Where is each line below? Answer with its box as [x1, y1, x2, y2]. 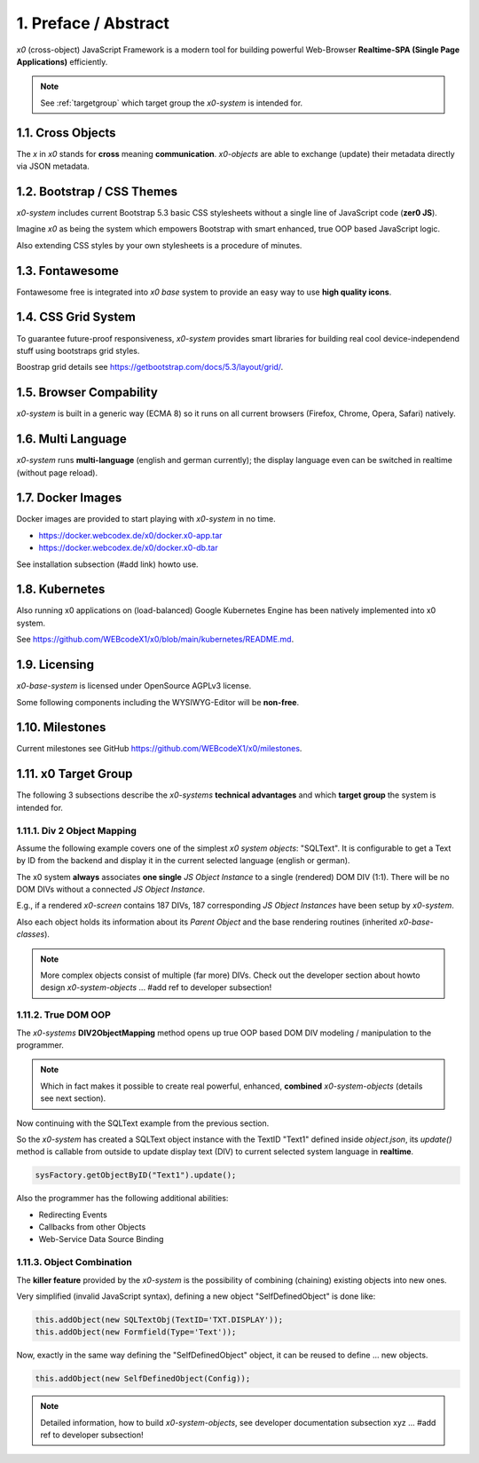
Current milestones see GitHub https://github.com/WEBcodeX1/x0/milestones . [16, 743, 302, 754]
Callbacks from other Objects [38, 1222, 146, 1232]
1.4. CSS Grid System [16, 310, 137, 325]
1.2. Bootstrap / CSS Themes [16, 184, 178, 199]
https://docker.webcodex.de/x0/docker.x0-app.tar [38, 530, 223, 540]
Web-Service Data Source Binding [38, 1234, 164, 1245]
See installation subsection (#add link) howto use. [16, 559, 199, 570]
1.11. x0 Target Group [16, 767, 133, 782]
